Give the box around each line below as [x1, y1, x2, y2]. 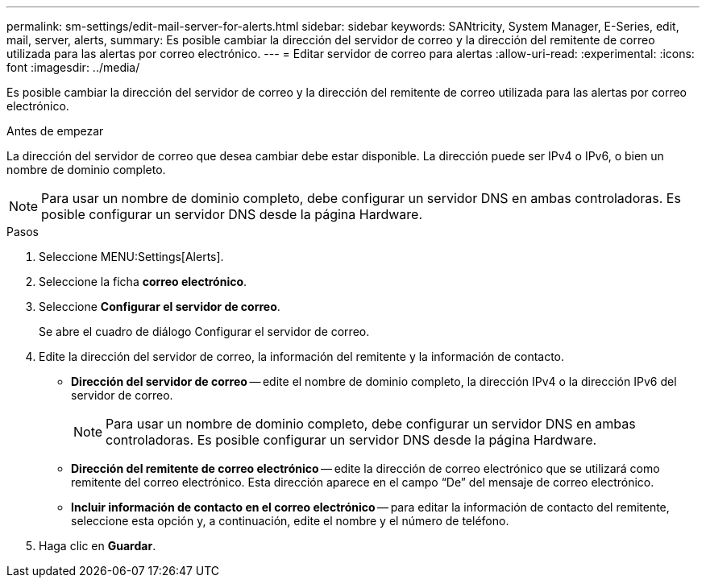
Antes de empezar [6, 124, 104, 138]
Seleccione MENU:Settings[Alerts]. [39, 250, 224, 263]
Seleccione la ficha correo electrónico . [39, 275, 247, 288]
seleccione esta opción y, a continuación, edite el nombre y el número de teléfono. [71, 514, 509, 528]
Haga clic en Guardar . [39, 539, 156, 553]
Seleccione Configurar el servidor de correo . [39, 300, 280, 313]
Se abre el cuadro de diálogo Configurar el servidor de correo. [39, 325, 370, 338]
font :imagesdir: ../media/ [6, 60, 140, 74]
